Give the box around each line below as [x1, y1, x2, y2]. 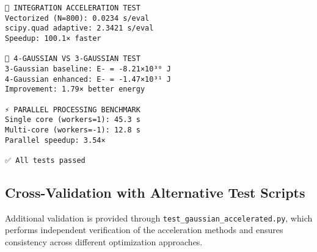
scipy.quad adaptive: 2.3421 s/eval [5, 24, 154, 33]
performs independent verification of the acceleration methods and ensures [5, 223, 283, 236]
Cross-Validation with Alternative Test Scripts [5, 182, 305, 201]
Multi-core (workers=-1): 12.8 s [5, 125, 140, 134]
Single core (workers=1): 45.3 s [5, 115, 140, 124]
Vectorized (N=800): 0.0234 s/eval [5, 13, 150, 23]
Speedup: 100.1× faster [5, 34, 101, 43]
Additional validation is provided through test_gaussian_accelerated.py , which [5, 211, 313, 224]
